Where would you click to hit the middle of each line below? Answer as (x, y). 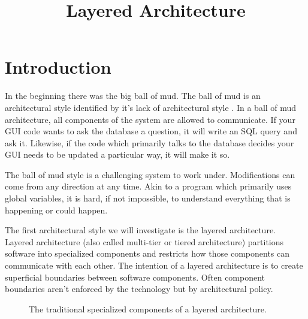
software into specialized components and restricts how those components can (147, 253)
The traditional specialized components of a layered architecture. (148, 309)
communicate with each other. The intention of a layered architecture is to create (154, 265)
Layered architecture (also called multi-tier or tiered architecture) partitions (144, 241)
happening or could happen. (56, 210)
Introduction (58, 67)
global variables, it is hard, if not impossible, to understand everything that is (148, 198)
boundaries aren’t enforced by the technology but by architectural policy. (139, 289)
